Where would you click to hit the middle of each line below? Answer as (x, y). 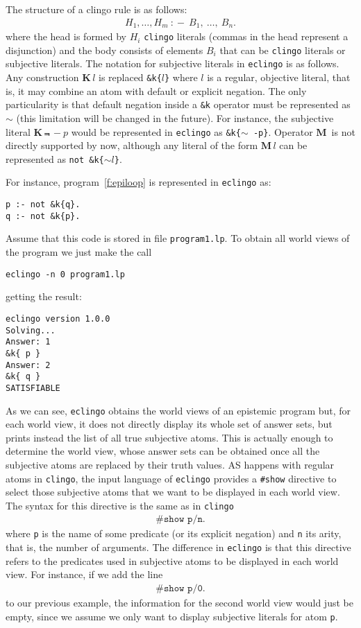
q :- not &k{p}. (43, 216)
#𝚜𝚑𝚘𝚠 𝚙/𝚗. (180, 520)
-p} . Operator (283, 131)
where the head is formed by (66, 36)
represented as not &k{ (55, 158)
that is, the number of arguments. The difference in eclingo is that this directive (178, 547)
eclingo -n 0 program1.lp (65, 274)
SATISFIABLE (33, 388)
